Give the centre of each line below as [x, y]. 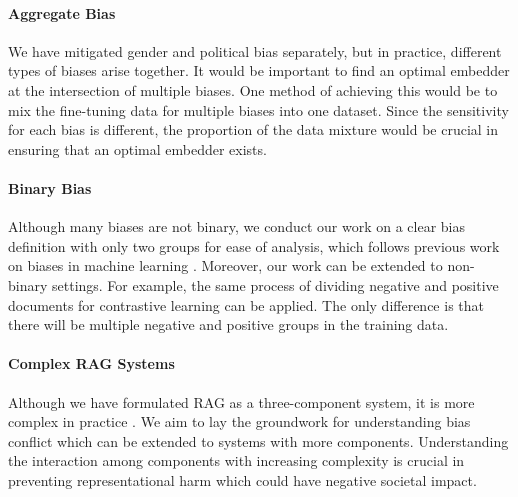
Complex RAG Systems [91, 363]
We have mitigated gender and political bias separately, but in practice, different [255, 50]
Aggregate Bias [62, 12]
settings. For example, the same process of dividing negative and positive [275, 284]
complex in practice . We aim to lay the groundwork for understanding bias [239, 421]
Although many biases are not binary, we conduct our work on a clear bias [236, 226]
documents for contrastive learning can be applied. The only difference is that [246, 304]
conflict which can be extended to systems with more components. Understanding [258, 440]
